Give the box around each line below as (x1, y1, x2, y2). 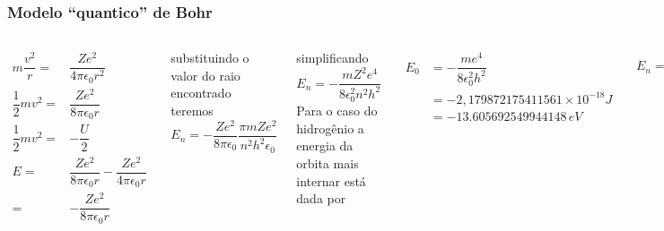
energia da (296, 136, 354, 155)
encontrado (170, 83, 232, 102)
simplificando (296, 48, 369, 67)
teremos (170, 101, 214, 119)
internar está (296, 171, 366, 190)
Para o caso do (296, 101, 378, 120)
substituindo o (170, 48, 249, 67)
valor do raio (170, 65, 240, 84)
